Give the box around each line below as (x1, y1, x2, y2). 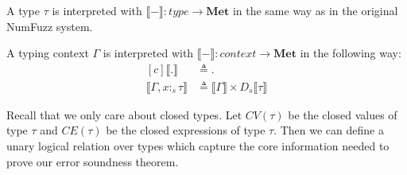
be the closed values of (288, 106, 397, 122)
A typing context (6, 45, 89, 61)
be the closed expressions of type (106, 122, 266, 138)
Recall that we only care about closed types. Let (6, 106, 242, 122)
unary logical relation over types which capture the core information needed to (6, 138, 390, 154)
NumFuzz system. (6, 17, 93, 34)
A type (6, 2, 40, 18)
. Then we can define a (273, 122, 384, 138)
